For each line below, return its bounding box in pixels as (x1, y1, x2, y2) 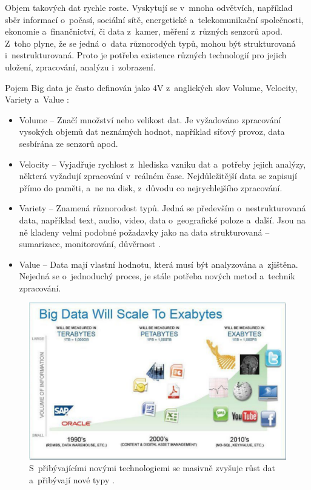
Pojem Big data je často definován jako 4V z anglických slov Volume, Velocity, (5, 81, 298, 94)
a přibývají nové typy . (29, 474, 115, 486)
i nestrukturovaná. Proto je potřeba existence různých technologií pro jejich (5, 49, 287, 61)
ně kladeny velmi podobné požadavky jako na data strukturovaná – (19, 225, 270, 238)
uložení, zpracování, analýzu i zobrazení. (5, 60, 156, 73)
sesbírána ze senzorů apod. (19, 137, 118, 149)
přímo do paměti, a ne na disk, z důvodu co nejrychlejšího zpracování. (19, 181, 283, 194)
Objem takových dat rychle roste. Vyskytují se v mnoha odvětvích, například (5, 1, 293, 13)
